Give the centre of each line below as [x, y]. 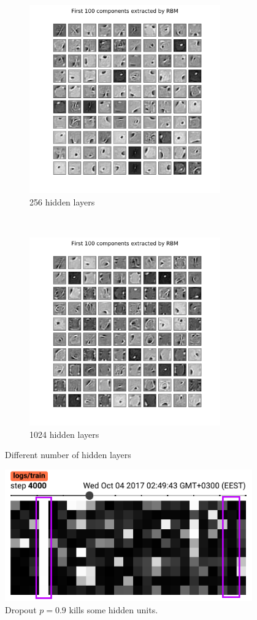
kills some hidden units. [113, 609]
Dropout [21, 609]
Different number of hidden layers [68, 455]
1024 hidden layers [64, 434]
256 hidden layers [62, 201]
